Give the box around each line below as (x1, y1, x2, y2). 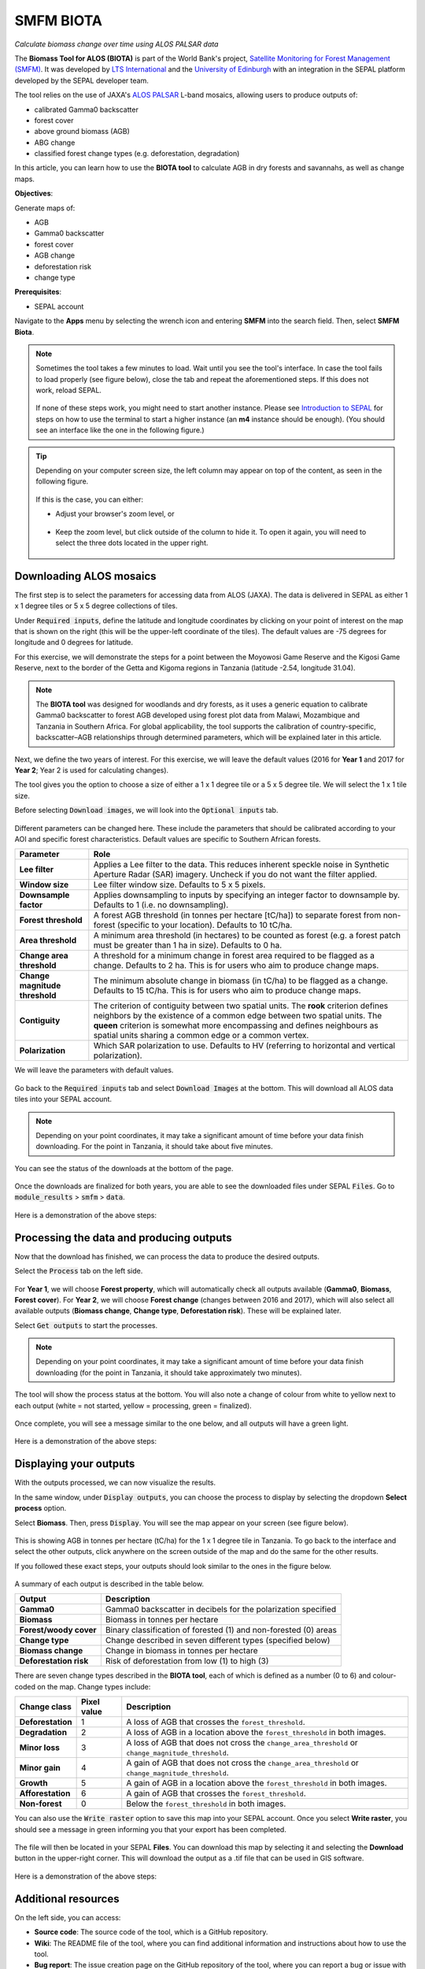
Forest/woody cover (19, 1625, 98, 1636)
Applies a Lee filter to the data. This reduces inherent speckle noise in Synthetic (93, 859, 390, 870)
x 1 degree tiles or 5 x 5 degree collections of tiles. (14, 601, 178, 610)
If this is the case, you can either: (35, 495, 143, 504)
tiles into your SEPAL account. (14, 1095, 112, 1104)
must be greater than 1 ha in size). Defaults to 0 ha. (93, 940, 283, 951)
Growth (19, 1778, 48, 1789)
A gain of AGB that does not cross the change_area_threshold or (126, 1757, 360, 1768)
